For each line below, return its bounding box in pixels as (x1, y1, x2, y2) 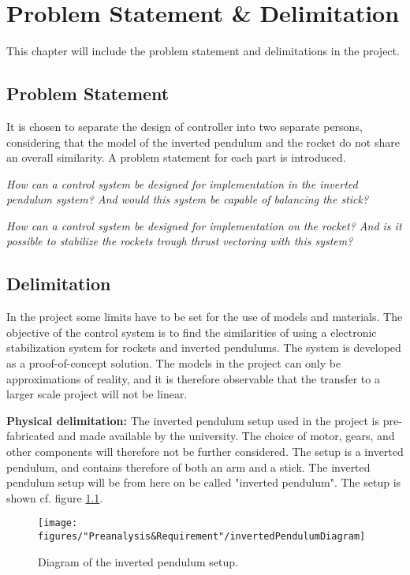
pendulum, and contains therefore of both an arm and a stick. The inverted (6, 458, 371, 475)
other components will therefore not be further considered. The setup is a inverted (6, 443, 404, 460)
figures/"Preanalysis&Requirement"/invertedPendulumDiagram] (38, 531, 366, 543)
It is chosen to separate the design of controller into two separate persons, (6, 118, 363, 134)
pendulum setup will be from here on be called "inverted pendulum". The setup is (6, 474, 401, 491)
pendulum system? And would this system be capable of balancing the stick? (6, 191, 369, 207)
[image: (38, 517, 78, 529)
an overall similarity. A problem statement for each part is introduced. (6, 149, 346, 166)
